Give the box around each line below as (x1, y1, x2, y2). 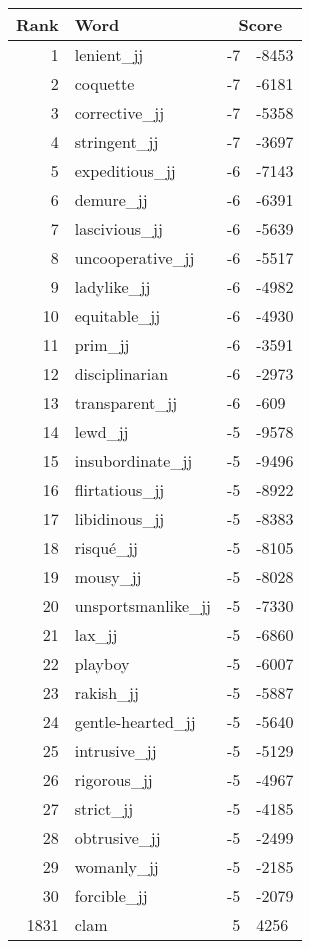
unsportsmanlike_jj (74, 594, 211, 617)
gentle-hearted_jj (74, 710, 196, 733)
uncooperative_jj (74, 246, 195, 269)
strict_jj (74, 797, 134, 820)
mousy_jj (74, 565, 142, 588)
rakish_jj (74, 681, 139, 704)
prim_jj (74, 333, 130, 356)
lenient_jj (74, 43, 144, 66)
